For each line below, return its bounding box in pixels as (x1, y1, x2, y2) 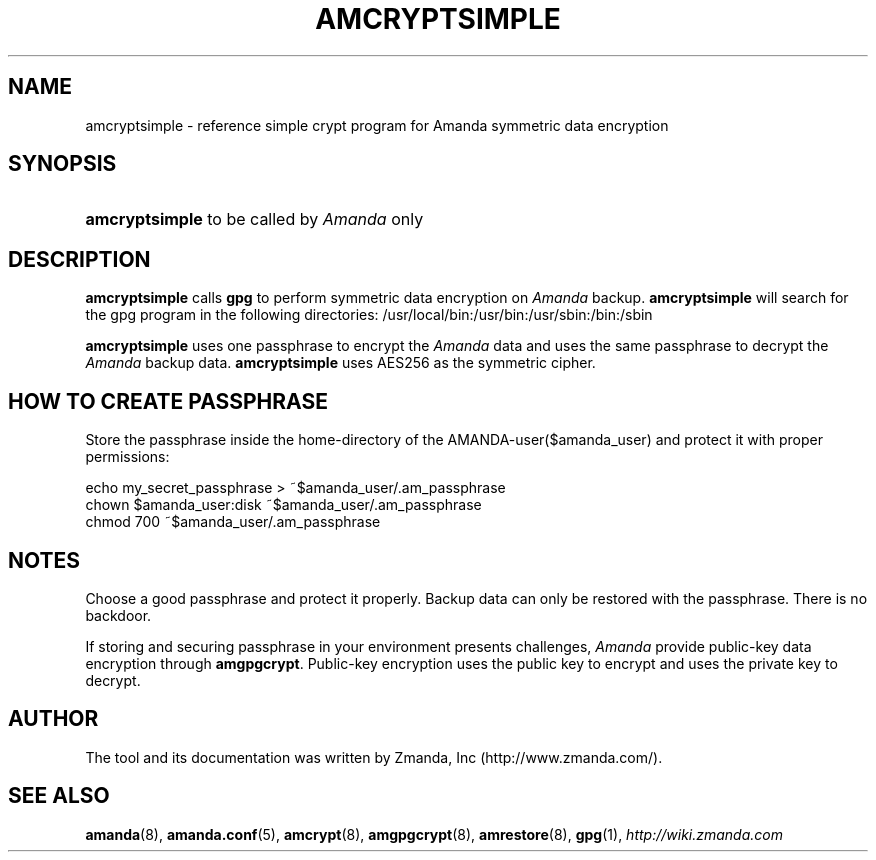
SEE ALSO (8, 783, 110, 809)
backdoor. (85, 606, 152, 624)
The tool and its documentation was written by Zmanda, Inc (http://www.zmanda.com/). (85, 748, 663, 766)
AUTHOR (8, 706, 99, 732)
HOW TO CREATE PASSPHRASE (8, 388, 328, 414)
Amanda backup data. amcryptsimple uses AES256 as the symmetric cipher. (85, 354, 596, 372)
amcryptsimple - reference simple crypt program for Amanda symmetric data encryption (85, 116, 669, 134)
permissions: (85, 448, 170, 466)
